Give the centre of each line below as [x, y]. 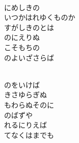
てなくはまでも [29, 135]
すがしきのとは [29, 27]
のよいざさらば [29, 57]
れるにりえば [25, 125]
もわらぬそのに [29, 104]
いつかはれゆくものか [40, 17]
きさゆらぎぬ [25, 95]
